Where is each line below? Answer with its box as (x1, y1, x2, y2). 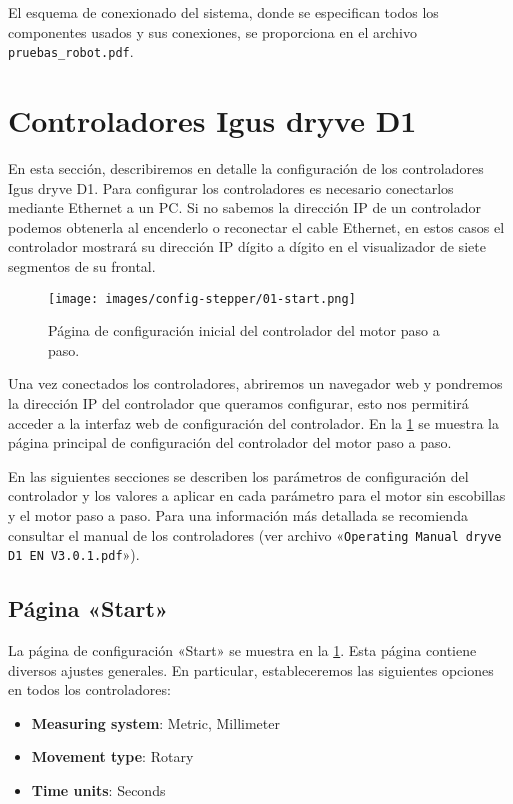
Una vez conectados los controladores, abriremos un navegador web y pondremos (8, 373, 503, 394)
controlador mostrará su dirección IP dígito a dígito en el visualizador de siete (8, 236, 486, 257)
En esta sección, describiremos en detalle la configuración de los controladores (8, 157, 484, 178)
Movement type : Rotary (31, 746, 194, 767)
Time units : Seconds (31, 780, 166, 801)
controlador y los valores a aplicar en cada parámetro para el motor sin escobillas (8, 485, 506, 506)
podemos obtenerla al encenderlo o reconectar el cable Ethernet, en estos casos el (8, 216, 505, 237)
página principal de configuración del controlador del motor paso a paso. (8, 432, 452, 453)
